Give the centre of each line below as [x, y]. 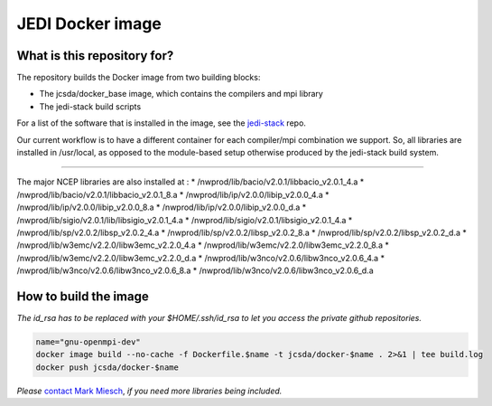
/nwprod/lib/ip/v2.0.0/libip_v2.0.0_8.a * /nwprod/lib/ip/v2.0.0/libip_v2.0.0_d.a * [162, 207]
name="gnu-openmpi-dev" [88, 342]
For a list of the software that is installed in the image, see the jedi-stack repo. [162, 123]
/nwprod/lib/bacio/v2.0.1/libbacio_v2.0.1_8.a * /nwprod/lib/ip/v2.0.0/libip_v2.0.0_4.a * [173, 194]
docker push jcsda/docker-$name [107, 367]
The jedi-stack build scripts [90, 106]
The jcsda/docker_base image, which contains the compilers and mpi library [181, 94]
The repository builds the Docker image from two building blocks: [139, 78]
